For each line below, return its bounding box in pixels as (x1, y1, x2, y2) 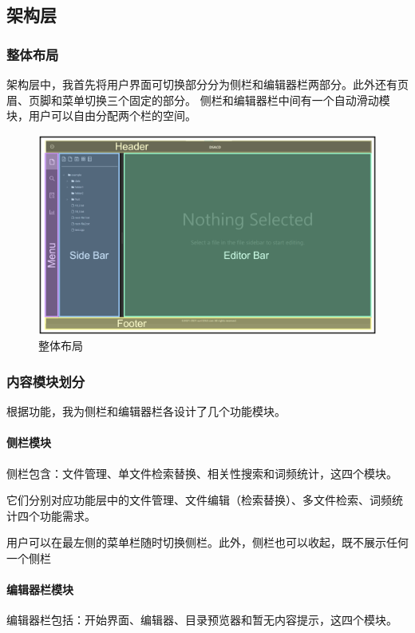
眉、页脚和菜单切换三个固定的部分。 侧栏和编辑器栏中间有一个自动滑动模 (6, 91, 390, 108)
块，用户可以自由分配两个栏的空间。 (6, 107, 196, 124)
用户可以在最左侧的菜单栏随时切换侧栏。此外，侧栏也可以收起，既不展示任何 (6, 534, 409, 551)
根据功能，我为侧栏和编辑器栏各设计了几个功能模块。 (6, 403, 286, 420)
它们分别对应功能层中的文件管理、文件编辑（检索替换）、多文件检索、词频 (6, 492, 392, 508)
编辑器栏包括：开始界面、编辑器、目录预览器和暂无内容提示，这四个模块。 (6, 611, 397, 628)
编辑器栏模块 (6, 581, 73, 598)
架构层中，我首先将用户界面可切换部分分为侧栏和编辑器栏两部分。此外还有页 (6, 76, 409, 92)
